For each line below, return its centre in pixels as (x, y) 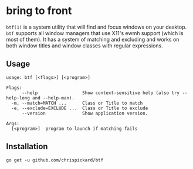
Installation (27, 146)
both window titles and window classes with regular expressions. (84, 46)
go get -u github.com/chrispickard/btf (55, 160)
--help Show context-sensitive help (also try (101, 93)
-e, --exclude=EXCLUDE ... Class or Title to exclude (80, 108)
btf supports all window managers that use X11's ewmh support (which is (95, 33)
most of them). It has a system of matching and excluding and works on (93, 39)
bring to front (39, 11)
